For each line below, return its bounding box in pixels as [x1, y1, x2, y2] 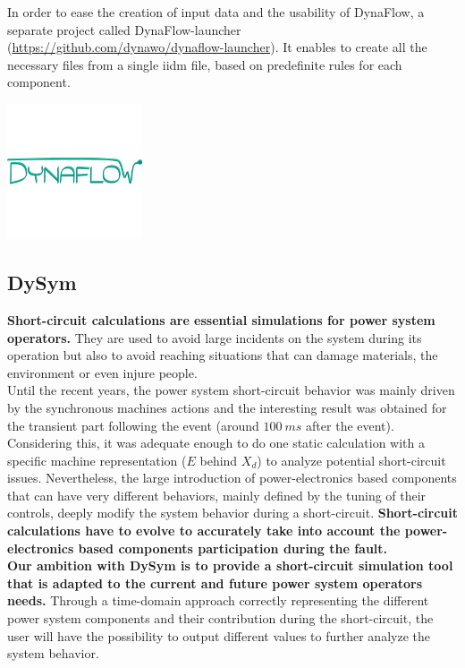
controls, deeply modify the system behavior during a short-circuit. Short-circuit [7, 503, 458, 522]
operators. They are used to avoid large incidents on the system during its [7, 328, 422, 347]
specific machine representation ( [7, 450, 187, 469]
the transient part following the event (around [7, 415, 259, 434]
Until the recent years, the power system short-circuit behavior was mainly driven [7, 381, 455, 399]
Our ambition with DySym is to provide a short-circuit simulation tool [7, 556, 453, 575]
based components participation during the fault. [78, 538, 388, 557]
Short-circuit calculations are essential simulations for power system [7, 310, 435, 329]
